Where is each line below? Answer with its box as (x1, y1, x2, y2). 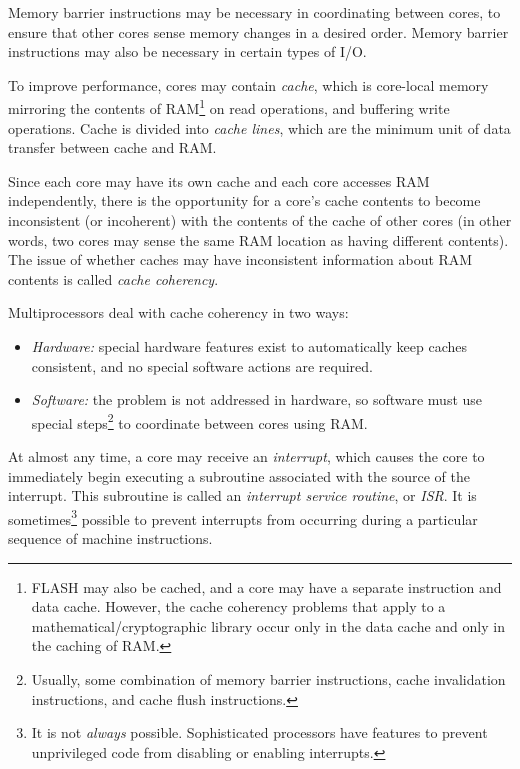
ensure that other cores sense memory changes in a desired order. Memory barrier (8, 21, 509, 42)
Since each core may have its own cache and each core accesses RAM (8, 170, 430, 191)
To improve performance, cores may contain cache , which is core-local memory (8, 74, 489, 95)
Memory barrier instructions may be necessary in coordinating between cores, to (8, 2, 501, 22)
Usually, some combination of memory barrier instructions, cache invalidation (31, 669, 506, 689)
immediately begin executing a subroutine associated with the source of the (8, 465, 470, 486)
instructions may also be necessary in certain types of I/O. (8, 41, 367, 62)
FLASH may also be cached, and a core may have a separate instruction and (31, 576, 502, 597)
